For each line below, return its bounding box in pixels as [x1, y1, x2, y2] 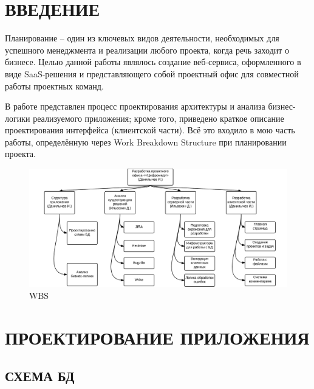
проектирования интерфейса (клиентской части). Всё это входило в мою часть [5, 124, 295, 136]
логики [5, 111, 30, 124]
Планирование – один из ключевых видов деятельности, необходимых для [5, 32, 279, 44]
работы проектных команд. [5, 79, 104, 92]
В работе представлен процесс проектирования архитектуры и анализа [5, 100, 265, 113]
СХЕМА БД [5, 366, 75, 385]
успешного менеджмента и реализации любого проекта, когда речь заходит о [5, 43, 290, 56]
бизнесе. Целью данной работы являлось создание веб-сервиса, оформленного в [5, 55, 301, 68]
